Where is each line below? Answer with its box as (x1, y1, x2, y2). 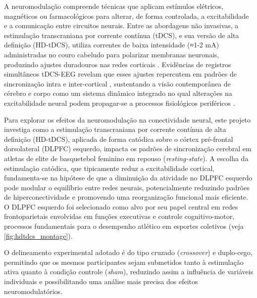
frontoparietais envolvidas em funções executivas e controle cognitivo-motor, (4, 211, 235, 221)
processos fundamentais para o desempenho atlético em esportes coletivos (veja (4, 221, 244, 231)
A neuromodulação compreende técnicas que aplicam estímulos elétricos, (4, 1, 223, 11)
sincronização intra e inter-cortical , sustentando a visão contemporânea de (4, 78, 231, 88)
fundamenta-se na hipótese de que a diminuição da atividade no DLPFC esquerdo (4, 172, 253, 183)
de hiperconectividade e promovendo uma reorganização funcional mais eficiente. (4, 192, 248, 202)
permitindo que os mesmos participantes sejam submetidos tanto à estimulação (4, 256, 244, 267)
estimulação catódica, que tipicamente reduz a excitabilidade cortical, (4, 163, 215, 173)
